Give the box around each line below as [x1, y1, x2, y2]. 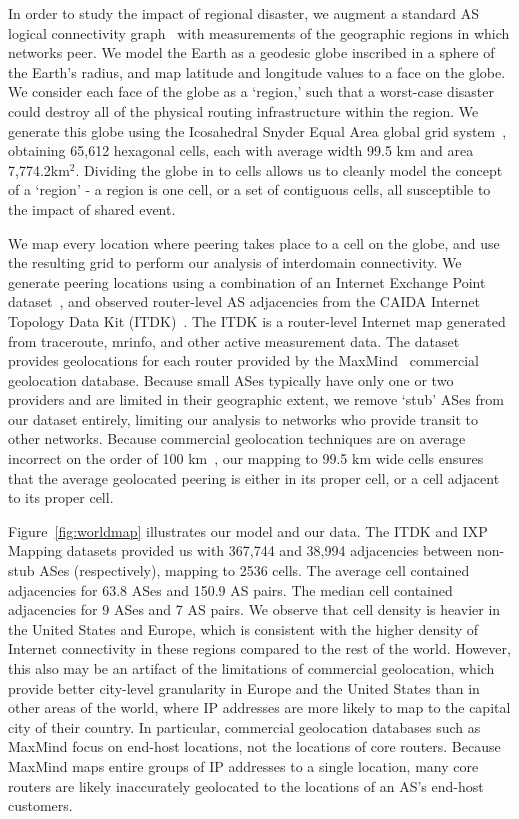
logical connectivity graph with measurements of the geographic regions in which [8, 22, 510, 43]
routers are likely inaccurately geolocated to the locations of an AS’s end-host [8, 775, 484, 796]
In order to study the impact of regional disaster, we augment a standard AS [8, 3, 480, 23]
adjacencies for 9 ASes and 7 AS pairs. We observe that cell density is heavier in [8, 599, 501, 620]
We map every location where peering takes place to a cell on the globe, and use [8, 232, 500, 253]
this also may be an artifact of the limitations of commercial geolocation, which [8, 658, 495, 678]
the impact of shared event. [8, 198, 176, 219]
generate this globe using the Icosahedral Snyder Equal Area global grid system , [8, 120, 507, 141]
